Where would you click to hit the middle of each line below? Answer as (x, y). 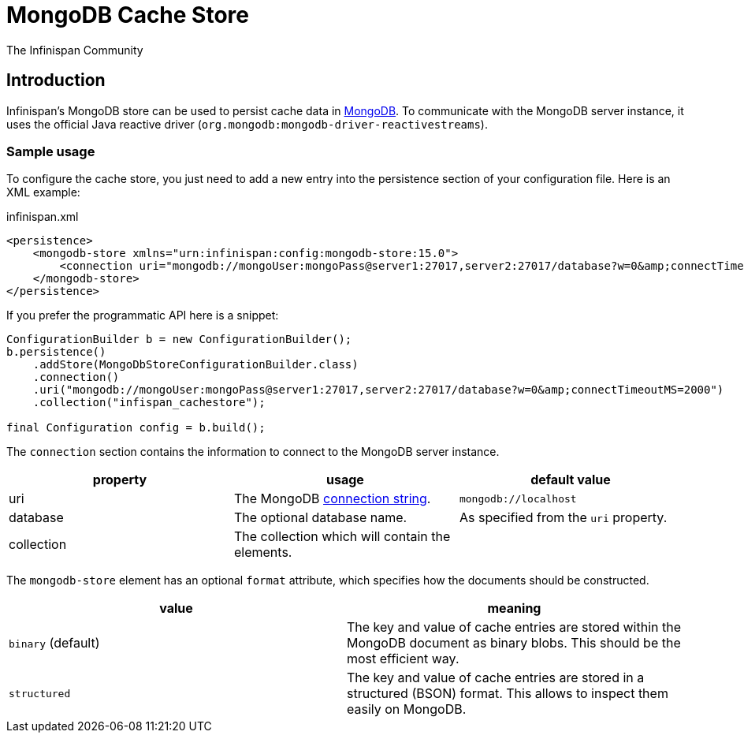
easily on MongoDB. (407, 709)
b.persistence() (56, 352)
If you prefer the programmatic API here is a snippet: (143, 315)
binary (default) (54, 643)
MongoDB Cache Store (128, 15)
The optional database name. (320, 518)
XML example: (43, 192)
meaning (514, 608)
